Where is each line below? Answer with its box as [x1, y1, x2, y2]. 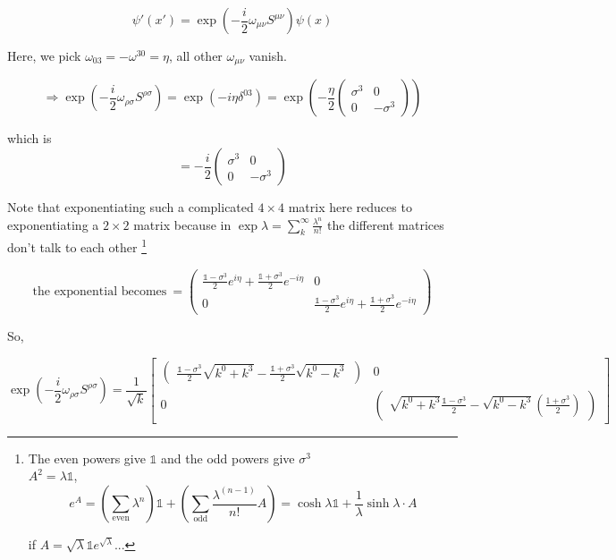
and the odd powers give [161, 448, 295, 467]
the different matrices [327, 215, 444, 233]
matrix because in [133, 215, 232, 233]
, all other [168, 47, 223, 64]
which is [7, 129, 52, 148]
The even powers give [28, 448, 146, 467]
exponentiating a [7, 215, 99, 233]
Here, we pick [7, 47, 81, 64]
